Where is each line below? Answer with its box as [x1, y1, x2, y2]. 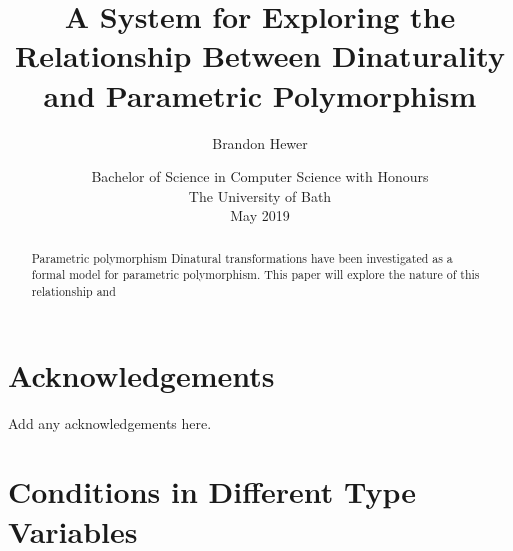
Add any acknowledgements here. [8, 412, 212, 433]
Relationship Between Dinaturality [15, 35, 505, 76]
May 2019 [230, 205, 290, 226]
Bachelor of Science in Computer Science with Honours [91, 166, 429, 187]
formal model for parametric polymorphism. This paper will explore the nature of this [31, 266, 480, 283]
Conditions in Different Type [8, 471, 416, 512]
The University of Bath [188, 185, 332, 206]
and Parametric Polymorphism [43, 74, 477, 115]
